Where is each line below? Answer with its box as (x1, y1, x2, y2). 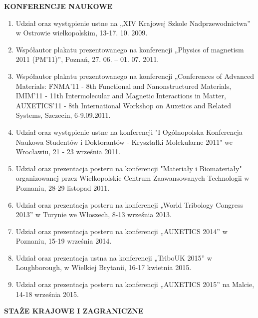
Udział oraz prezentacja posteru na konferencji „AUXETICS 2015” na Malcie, (15, 279, 255, 290)
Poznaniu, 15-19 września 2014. (15, 236, 112, 246)
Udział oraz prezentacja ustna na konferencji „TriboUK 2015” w (15, 252, 212, 263)
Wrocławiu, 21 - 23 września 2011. (15, 146, 121, 157)
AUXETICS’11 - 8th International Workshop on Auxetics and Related (15, 100, 231, 110)
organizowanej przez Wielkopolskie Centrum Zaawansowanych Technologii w (15, 173, 250, 183)
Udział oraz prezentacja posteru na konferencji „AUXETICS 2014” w (15, 226, 228, 236)
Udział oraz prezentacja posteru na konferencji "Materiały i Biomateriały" (15, 163, 242, 173)
